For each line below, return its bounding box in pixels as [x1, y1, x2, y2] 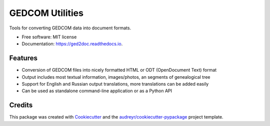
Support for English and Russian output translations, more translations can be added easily [21, 81, 209, 87]
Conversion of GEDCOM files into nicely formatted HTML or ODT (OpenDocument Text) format [21, 67, 217, 73]
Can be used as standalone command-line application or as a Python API [21, 88, 172, 94]
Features [9, 54, 37, 62]
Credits [9, 101, 33, 110]
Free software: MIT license [21, 34, 77, 40]
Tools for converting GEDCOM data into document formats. [9, 25, 131, 31]
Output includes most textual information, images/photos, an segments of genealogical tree [21, 74, 210, 80]
